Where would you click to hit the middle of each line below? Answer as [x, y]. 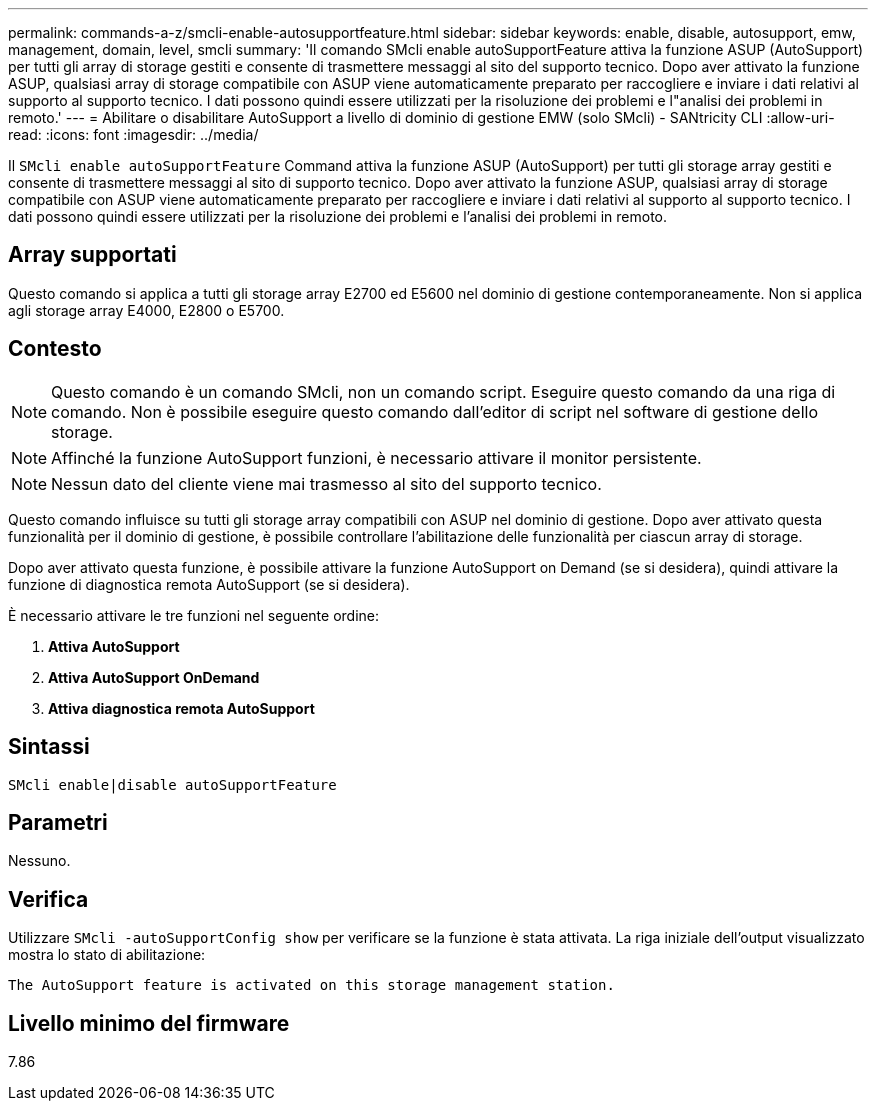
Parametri [58, 822]
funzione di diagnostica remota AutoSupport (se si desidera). [209, 584]
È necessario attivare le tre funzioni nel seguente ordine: [193, 615]
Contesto [55, 349]
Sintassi [49, 747]
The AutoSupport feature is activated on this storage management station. [311, 985]
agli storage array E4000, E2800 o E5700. [146, 310]
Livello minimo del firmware [149, 1023]
